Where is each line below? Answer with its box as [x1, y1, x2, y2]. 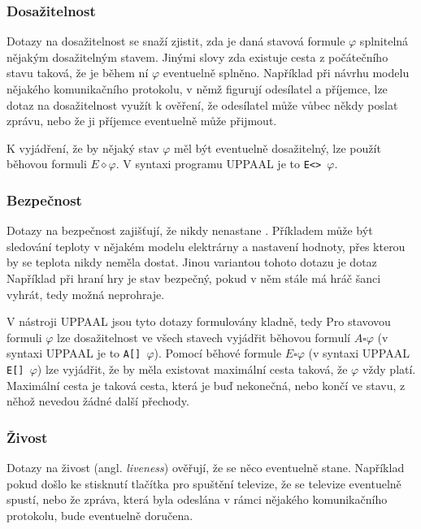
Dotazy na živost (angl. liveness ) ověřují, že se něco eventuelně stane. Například [7, 459, 405, 476]
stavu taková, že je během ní [7, 64, 149, 81]
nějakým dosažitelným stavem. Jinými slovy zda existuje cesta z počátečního [7, 48, 388, 65]
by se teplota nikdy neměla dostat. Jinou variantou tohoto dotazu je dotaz [7, 254, 377, 271]
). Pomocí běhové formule [154, 345, 282, 362]
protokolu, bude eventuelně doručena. [7, 506, 193, 523]
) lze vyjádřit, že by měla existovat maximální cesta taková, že [37, 361, 348, 378]
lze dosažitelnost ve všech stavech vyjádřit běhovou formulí [57, 328, 350, 345]
